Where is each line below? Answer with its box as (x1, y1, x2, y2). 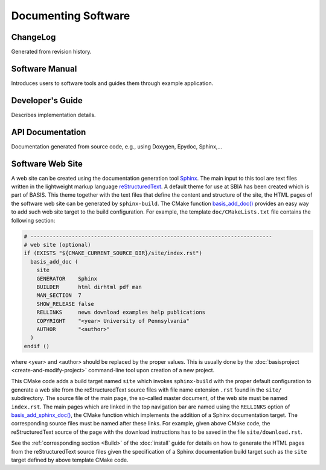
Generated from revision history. (11, 48, 92, 56)
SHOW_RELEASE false (36, 300, 95, 307)
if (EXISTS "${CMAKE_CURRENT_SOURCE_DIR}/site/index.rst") (24, 250, 202, 256)
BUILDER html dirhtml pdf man (36, 284, 142, 290)
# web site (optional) (24, 241, 91, 249)
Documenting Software (11, 9, 130, 22)
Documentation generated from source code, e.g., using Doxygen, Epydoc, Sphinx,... (11, 142, 223, 150)
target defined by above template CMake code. (11, 456, 129, 463)
